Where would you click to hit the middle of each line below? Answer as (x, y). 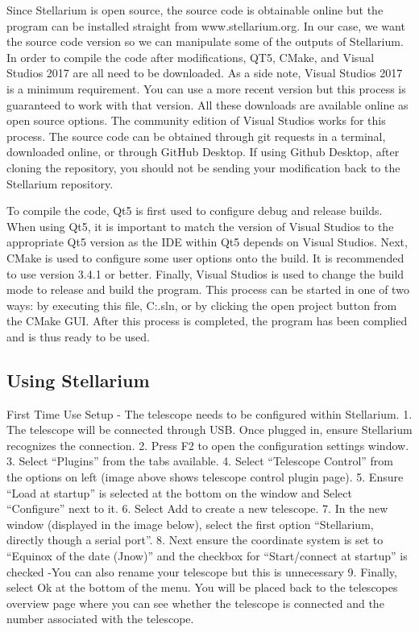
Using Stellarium (78, 380)
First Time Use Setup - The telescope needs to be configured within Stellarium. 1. (209, 413)
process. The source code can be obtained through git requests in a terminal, (196, 136)
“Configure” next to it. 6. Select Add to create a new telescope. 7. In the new (197, 508)
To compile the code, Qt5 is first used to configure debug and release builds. (195, 211)
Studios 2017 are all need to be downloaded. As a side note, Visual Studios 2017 (205, 73)
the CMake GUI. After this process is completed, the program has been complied (207, 321)
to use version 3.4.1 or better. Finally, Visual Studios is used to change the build (205, 273)
